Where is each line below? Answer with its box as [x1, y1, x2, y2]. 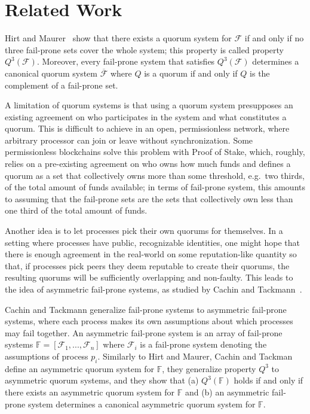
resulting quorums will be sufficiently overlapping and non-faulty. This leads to [5, 271, 293, 284]
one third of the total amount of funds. [5, 204, 148, 217]
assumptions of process [5, 349, 88, 362]
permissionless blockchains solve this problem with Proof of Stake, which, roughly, [5, 145, 305, 158]
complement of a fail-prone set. [5, 78, 118, 91]
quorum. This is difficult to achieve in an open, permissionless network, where [5, 122, 290, 135]
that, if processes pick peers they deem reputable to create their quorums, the [5, 259, 290, 272]
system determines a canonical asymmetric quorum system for [27, 397, 256, 410]
